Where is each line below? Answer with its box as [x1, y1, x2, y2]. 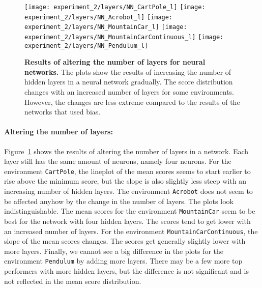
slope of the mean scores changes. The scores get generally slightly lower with [4, 236, 246, 246]
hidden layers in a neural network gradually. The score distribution [24, 76, 233, 87]
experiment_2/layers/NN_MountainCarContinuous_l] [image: [24, 33, 224, 41]
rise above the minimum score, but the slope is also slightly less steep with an [4, 176, 246, 186]
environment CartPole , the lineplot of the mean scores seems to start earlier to [4, 165, 251, 176]
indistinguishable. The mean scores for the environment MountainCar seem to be [4, 206, 255, 216]
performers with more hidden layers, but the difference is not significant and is [4, 266, 249, 276]
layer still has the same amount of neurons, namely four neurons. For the [4, 156, 231, 166]
